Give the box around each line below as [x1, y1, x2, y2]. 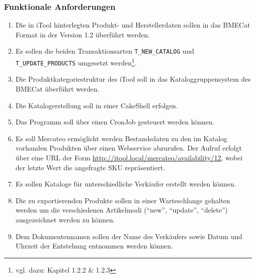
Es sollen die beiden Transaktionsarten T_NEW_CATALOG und [15, 46, 194, 56]
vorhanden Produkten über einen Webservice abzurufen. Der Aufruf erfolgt [15, 143, 242, 153]
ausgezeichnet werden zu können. [15, 214, 115, 224]
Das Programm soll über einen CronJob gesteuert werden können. [15, 117, 215, 127]
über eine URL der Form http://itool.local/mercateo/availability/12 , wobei [15, 152, 243, 162]
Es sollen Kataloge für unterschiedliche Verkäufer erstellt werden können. [15, 179, 236, 189]
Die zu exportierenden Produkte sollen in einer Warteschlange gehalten [15, 195, 230, 205]
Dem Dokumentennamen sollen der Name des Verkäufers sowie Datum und [15, 231, 243, 241]
